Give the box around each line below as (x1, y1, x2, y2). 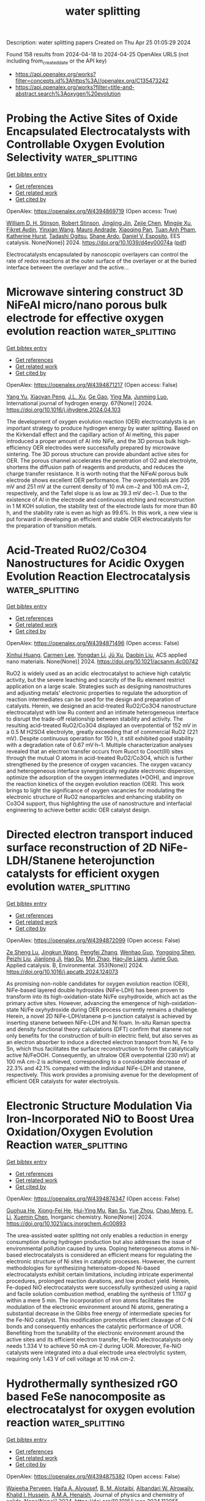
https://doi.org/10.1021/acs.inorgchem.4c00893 (6, 1219, 127, 1227)
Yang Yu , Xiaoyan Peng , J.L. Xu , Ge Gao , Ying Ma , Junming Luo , (6, 393, 168, 400)
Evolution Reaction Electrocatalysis (6, 569, 191, 583)
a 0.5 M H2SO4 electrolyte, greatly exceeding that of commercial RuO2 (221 (6, 728, 198, 735)
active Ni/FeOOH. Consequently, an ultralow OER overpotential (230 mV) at (6, 1051, 196, 1058)
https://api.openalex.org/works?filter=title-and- (15, 83, 135, 91)
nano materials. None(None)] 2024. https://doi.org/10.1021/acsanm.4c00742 (6, 657, 199, 665)
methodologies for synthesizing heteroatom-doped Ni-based (6, 1264, 160, 1271)
